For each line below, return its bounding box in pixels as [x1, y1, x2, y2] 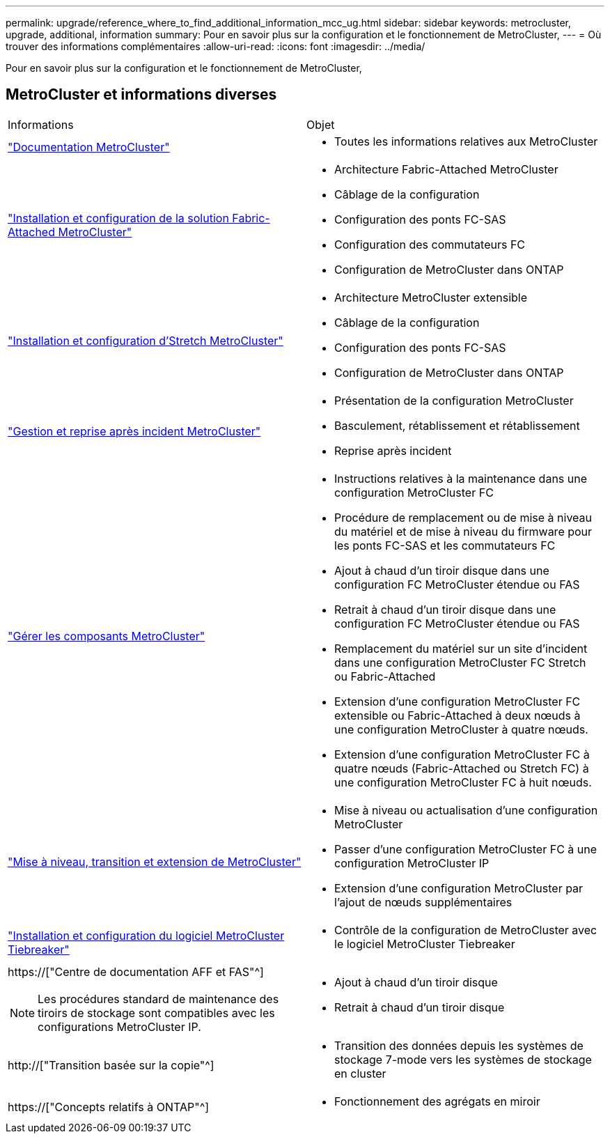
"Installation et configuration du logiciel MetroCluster [8, 928, 285, 943]
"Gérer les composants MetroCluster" [8, 628, 205, 643]
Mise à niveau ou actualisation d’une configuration [334, 803, 598, 817]
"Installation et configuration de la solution [8, 210, 229, 225]
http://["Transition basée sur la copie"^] [8, 1057, 214, 1072]
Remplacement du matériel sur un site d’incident [334, 641, 588, 656]
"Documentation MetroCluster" [8, 139, 170, 154]
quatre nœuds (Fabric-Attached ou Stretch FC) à [334, 761, 589, 775]
